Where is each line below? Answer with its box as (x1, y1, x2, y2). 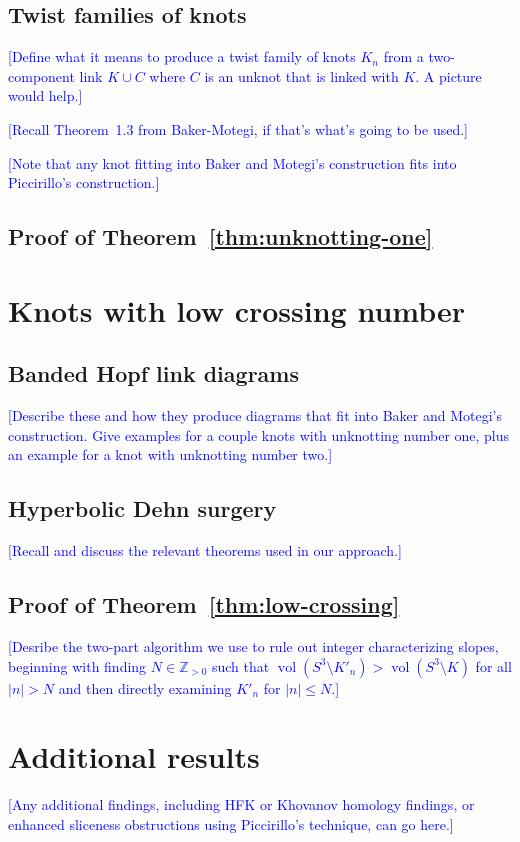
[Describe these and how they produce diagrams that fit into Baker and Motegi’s (8, 405, 502, 426)
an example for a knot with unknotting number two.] (8, 444, 333, 465)
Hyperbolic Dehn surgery (8, 493, 277, 524)
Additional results (8, 736, 260, 777)
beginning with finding (8, 655, 147, 676)
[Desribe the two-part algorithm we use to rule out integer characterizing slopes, (8, 635, 499, 656)
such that (211, 655, 270, 676)
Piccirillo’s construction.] (8, 172, 160, 193)
